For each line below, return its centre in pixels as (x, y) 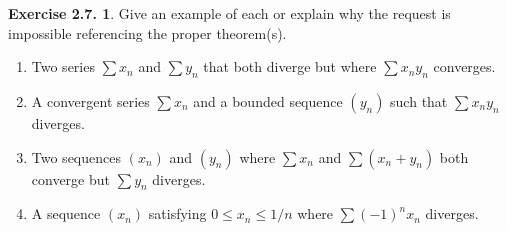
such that (419, 100)
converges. (464, 66)
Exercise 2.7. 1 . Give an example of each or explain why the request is (229, 13)
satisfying (177, 213)
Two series (63, 66)
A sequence (66, 213)
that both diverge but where (290, 66)
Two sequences (76, 156)
